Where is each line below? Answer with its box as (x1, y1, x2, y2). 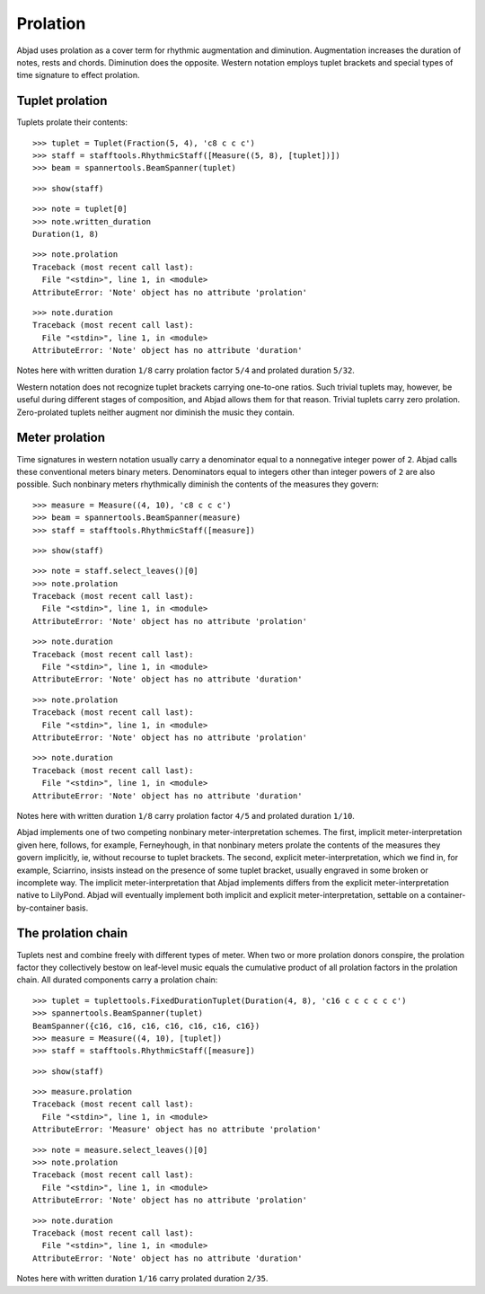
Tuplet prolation (16, 93, 108, 109)
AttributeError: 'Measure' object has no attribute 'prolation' (32, 1124, 322, 1135)
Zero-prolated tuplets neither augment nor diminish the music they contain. (16, 407, 295, 418)
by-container (16, 902, 65, 913)
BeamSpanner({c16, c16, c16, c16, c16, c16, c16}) (32, 1020, 260, 1031)
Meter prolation (16, 430, 105, 445)
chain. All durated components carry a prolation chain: (16, 974, 218, 985)
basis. (66, 902, 89, 913)
